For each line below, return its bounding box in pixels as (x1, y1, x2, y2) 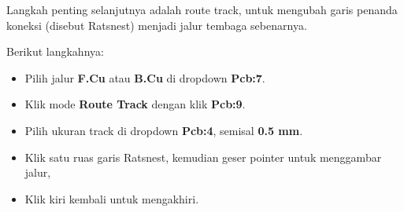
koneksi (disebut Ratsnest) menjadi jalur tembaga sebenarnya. (6, 16, 307, 33)
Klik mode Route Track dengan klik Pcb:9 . (24, 96, 246, 112)
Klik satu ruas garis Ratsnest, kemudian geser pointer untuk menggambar (24, 148, 382, 165)
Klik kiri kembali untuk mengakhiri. (24, 190, 199, 207)
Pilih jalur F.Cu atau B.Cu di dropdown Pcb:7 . (24, 69, 265, 86)
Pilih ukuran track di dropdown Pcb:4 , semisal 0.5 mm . (24, 122, 303, 138)
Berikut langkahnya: (6, 43, 104, 60)
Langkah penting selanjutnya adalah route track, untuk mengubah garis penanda (6, 2, 398, 17)
